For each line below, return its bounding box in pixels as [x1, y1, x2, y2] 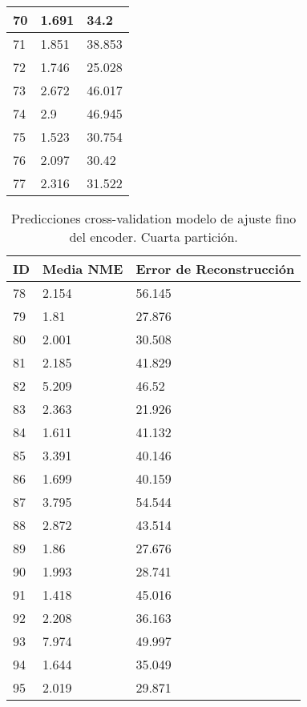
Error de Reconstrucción [135, 259, 295, 278]
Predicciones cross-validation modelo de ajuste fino [10, 209, 297, 227]
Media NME [42, 259, 123, 278]
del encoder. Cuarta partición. [69, 227, 238, 246]
